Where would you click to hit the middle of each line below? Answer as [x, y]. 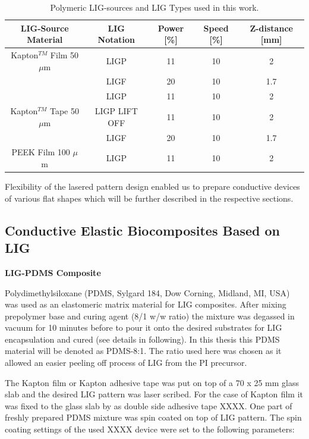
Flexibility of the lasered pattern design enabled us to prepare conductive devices [152, 186]
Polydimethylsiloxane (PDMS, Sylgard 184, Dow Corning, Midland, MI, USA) [147, 292]
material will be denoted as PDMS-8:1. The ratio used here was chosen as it [143, 351]
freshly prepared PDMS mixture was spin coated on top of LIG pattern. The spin [153, 417]
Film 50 [64, 55]
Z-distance [271, 28]
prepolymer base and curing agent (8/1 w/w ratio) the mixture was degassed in [150, 316]
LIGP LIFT [116, 111]
